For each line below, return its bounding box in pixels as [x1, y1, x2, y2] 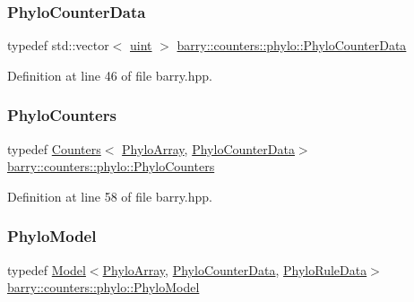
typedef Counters [7, 139, 101, 158]
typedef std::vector [7, 36, 109, 55]
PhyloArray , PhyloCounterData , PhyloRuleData [102, 260, 367, 279]
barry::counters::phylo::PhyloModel [7, 278, 200, 297]
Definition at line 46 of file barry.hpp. [7, 65, 212, 84]
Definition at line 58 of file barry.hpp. [7, 186, 212, 205]
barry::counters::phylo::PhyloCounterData [177, 36, 407, 55]
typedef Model [7, 260, 86, 279]
